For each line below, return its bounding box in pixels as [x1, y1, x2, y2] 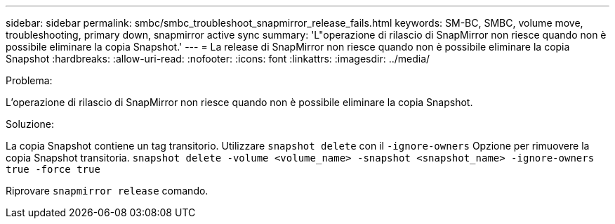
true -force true [6, 164, 100, 175]
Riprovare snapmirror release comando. [6, 185, 209, 197]
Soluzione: [6, 118, 55, 130]
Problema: [6, 74, 53, 86]
